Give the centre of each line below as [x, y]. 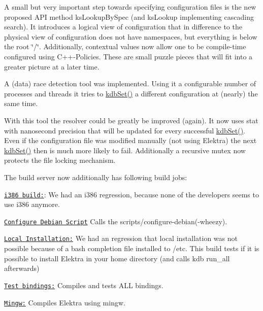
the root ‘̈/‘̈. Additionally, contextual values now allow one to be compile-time [125, 46]
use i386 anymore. [32, 204]
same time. [21, 103]
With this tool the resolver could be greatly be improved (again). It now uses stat [131, 120]
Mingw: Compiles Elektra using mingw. [65, 302]
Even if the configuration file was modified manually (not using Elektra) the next [130, 140]
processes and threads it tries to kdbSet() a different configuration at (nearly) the [131, 93]
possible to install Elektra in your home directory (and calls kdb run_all [117, 258]
